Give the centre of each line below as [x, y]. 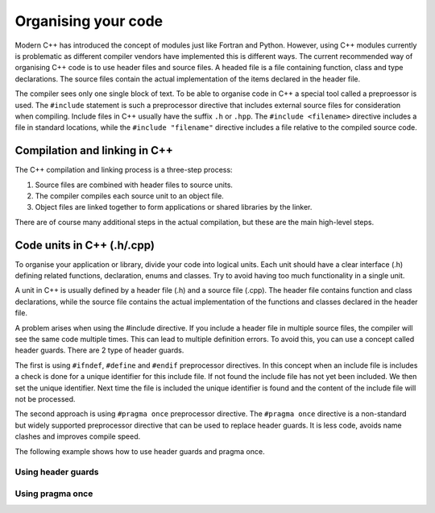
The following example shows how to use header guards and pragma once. [140, 451]
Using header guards [57, 472]
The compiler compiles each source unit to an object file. [130, 196]
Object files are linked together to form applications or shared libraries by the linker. [174, 207]
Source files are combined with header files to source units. [134, 185]
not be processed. [45, 398]
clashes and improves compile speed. [78, 436]
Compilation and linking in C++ [94, 150]
